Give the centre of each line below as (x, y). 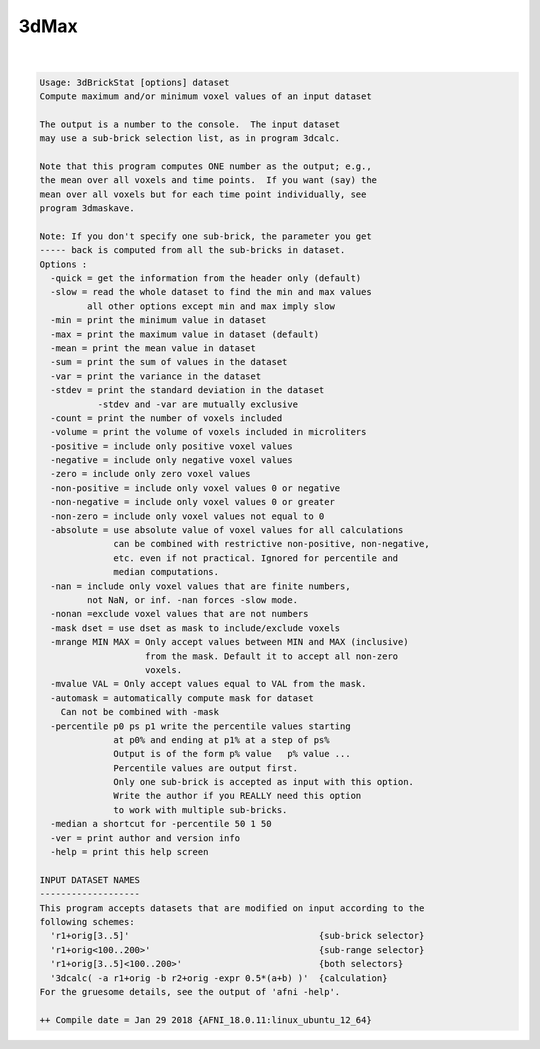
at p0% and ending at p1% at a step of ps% (221, 739)
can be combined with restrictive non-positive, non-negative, (271, 544)
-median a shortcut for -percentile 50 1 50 (161, 824)
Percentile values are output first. (206, 768)
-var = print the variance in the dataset (156, 376)
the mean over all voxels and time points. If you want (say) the (208, 180)
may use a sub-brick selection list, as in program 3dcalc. (190, 138)
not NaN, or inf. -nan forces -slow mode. (192, 599)
